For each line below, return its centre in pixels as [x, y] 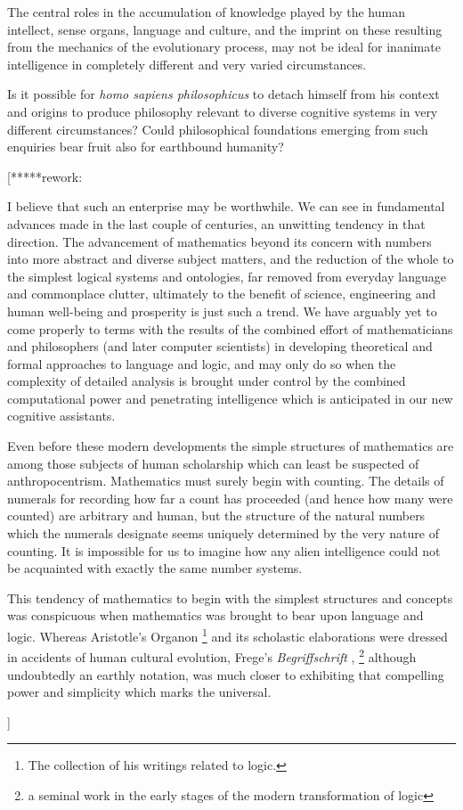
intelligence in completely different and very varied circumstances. [187, 64]
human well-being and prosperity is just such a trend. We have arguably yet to [222, 311]
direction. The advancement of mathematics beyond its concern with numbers [219, 241]
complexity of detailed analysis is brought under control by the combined [207, 381]
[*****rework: [45, 176]
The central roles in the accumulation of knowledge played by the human [206, 12]
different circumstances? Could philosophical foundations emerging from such [218, 129]
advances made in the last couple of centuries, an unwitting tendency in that [216, 223]
